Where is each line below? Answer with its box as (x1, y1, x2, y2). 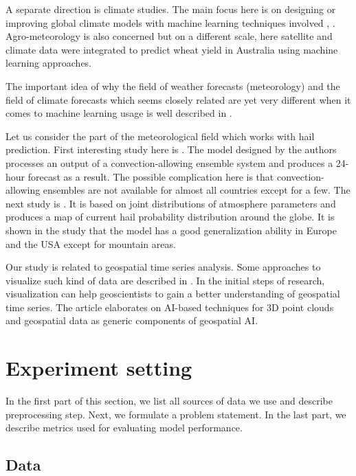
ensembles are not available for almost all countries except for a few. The (43, 183, 351, 197)
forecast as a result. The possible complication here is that (27, 169, 274, 183)
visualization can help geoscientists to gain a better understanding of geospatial (5, 286, 340, 301)
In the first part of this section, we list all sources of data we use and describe (5, 394, 333, 408)
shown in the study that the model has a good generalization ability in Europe (5, 223, 337, 237)
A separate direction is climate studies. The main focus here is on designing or (5, 2, 336, 16)
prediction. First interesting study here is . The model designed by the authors (5, 142, 337, 157)
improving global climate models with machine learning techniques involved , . (5, 15, 335, 30)
